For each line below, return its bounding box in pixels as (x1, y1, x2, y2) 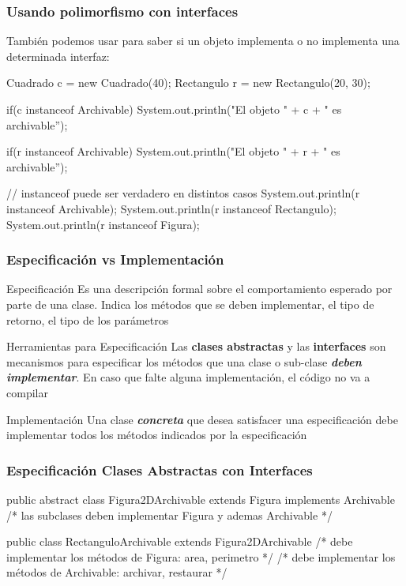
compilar (6, 384, 48, 400)
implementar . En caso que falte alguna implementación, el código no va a (6, 369, 370, 385)
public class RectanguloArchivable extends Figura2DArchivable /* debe (6, 533, 353, 550)
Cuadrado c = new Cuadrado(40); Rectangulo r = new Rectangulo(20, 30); (6, 74, 370, 91)
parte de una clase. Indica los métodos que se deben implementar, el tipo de (6, 295, 374, 312)
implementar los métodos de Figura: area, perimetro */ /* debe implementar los (6, 548, 396, 565)
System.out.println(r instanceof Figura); (6, 216, 200, 232)
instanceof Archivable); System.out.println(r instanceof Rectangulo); (6, 200, 336, 216)
